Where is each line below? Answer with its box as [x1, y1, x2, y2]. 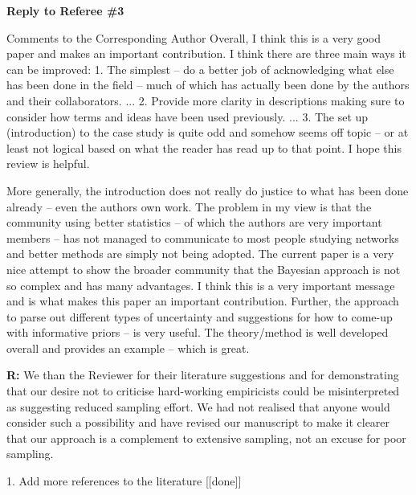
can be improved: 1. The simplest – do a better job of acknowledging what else [6, 60, 394, 77]
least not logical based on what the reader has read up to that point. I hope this [6, 139, 402, 156]
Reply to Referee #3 [6, 2, 124, 18]
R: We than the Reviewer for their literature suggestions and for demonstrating [6, 366, 399, 383]
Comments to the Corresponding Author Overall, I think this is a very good [6, 29, 381, 46]
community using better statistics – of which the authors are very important [6, 214, 382, 231]
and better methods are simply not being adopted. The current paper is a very [6, 245, 394, 262]
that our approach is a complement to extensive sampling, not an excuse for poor [6, 429, 406, 446]
